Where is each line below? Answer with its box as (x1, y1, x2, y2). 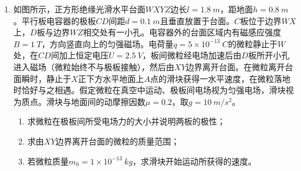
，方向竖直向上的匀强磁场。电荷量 (41, 37, 174, 50)
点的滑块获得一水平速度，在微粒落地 (150, 72, 290, 84)
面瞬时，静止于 (13, 72, 71, 84)
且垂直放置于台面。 (160, 14, 234, 27)
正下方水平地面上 (78, 72, 144, 84)
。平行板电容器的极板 (13, 14, 96, 27)
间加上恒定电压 (51, 49, 109, 61)
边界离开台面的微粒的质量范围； (55, 134, 180, 147)
